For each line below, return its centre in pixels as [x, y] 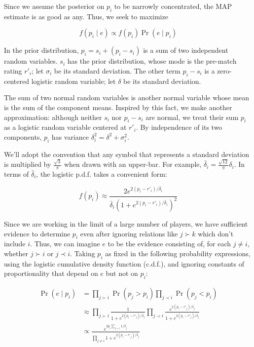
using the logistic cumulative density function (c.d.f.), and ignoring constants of [124, 263]
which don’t [216, 233]
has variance [70, 136]
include [15, 244]
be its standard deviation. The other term [117, 70]
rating [13, 70]
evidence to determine [37, 233]
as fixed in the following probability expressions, [178, 253]
